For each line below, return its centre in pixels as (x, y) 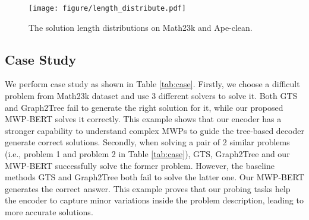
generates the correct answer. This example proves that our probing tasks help (148, 188)
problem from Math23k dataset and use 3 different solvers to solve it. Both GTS (151, 96)
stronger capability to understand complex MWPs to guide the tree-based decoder (154, 130)
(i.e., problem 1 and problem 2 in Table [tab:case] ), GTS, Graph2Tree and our (147, 154)
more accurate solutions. (49, 211)
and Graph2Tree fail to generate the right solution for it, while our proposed (144, 107)
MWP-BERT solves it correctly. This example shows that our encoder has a (143, 119)
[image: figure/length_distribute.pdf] (107, 8)
